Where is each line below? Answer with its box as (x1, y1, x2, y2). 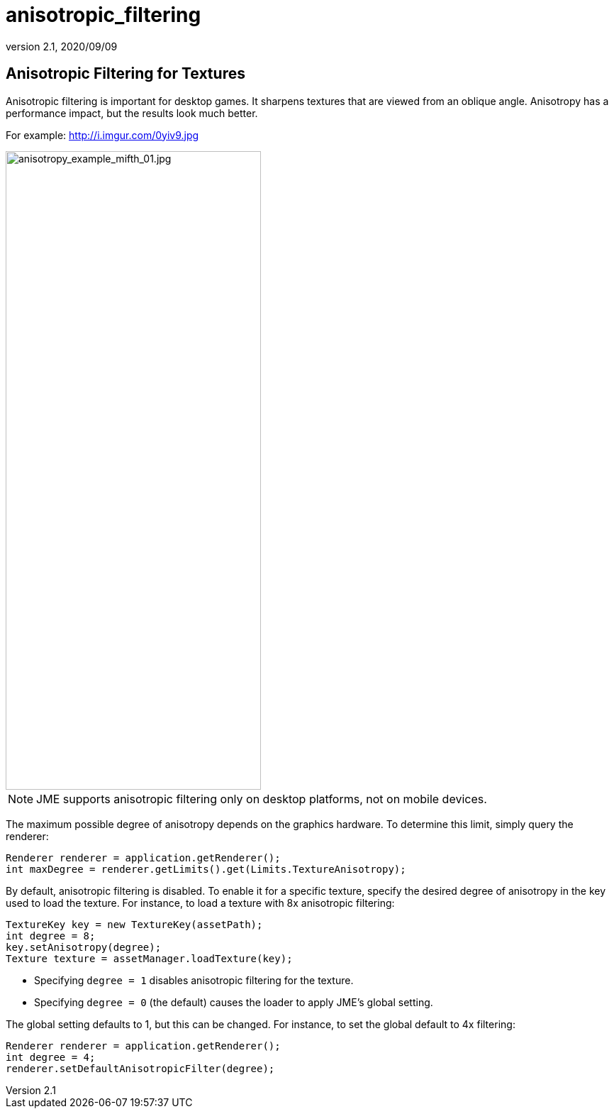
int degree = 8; (6, 930, 96, 942)
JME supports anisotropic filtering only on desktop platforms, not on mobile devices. (36, 791, 487, 806)
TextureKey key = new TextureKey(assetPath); (6, 918, 263, 930)
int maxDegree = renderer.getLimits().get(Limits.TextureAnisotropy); (6, 863, 406, 875)
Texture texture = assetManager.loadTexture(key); (6, 952, 293, 964)
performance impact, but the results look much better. (6, 106, 258, 119)
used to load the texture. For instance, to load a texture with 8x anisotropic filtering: (6, 896, 395, 909)
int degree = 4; (6, 1051, 96, 1063)
